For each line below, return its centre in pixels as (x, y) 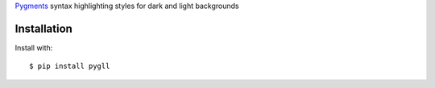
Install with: (34, 47)
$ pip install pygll (70, 66)
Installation (43, 28)
